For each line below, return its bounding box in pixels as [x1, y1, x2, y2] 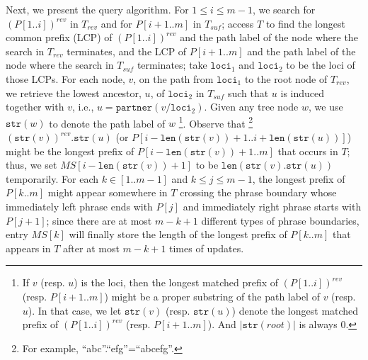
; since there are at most [46, 213, 152, 227]
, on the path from [133, 71, 214, 86]
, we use [308, 99, 343, 114]
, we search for [252, 2, 316, 16]
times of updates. [169, 240, 244, 255]
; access [222, 16, 254, 30]
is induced [280, 85, 325, 100]
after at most [63, 240, 120, 255]
